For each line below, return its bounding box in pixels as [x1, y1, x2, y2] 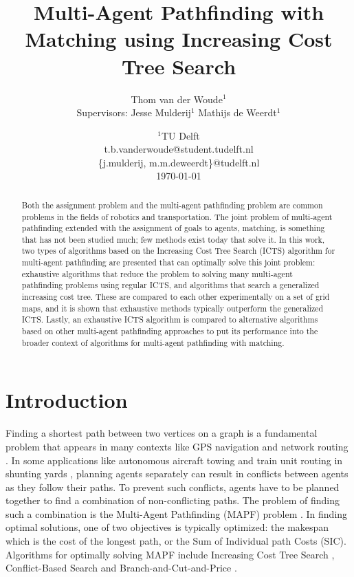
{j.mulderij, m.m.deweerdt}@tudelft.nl [98, 155, 260, 169]
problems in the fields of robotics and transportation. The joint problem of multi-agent [21, 210, 333, 222]
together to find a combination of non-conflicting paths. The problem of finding [5, 493, 340, 508]
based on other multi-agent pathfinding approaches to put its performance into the [21, 325, 318, 337]
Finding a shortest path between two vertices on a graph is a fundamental [5, 426, 318, 440]
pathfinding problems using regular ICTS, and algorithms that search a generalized [21, 279, 320, 291]
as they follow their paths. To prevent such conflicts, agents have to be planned [5, 479, 340, 494]
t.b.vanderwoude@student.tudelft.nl [104, 142, 254, 156]
